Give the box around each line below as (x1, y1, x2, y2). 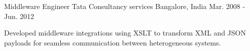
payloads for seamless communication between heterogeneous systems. (4, 37, 221, 47)
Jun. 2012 (4, 10, 34, 21)
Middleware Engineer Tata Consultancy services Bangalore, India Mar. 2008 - (4, 1, 245, 11)
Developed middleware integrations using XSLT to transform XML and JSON (4, 27, 246, 38)
